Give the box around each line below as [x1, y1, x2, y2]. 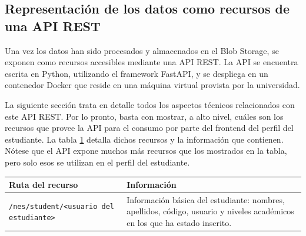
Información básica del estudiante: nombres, [127, 193, 285, 205]
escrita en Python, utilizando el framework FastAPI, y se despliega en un [5, 67, 268, 79]
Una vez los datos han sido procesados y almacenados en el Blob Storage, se [5, 44, 279, 56]
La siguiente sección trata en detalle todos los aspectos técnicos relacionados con [5, 98, 295, 110]
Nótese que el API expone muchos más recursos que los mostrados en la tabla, [5, 144, 287, 157]
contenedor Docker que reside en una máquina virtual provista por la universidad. [5, 79, 300, 91]
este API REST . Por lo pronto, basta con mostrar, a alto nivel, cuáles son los [5, 110, 284, 122]
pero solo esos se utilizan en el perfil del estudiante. [5, 156, 190, 168]
